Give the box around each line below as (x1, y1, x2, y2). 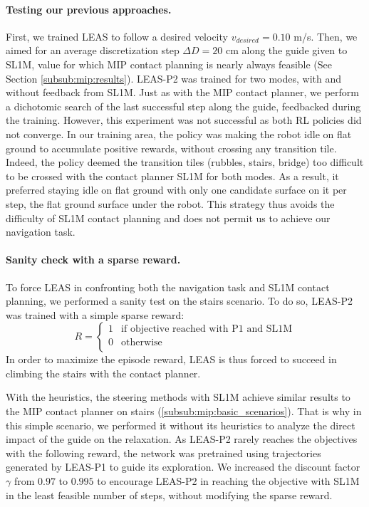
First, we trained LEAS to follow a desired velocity (6, 28, 228, 43)
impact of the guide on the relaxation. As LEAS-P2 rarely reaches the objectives (6, 432, 358, 446)
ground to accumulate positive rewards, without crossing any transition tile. (6, 140, 337, 155)
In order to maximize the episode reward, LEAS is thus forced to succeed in (6, 352, 337, 367)
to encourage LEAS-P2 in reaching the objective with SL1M (97, 474, 360, 488)
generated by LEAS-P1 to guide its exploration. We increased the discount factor (6, 459, 360, 474)
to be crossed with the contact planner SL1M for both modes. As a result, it (6, 168, 339, 183)
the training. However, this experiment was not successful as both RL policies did (6, 113, 362, 127)
